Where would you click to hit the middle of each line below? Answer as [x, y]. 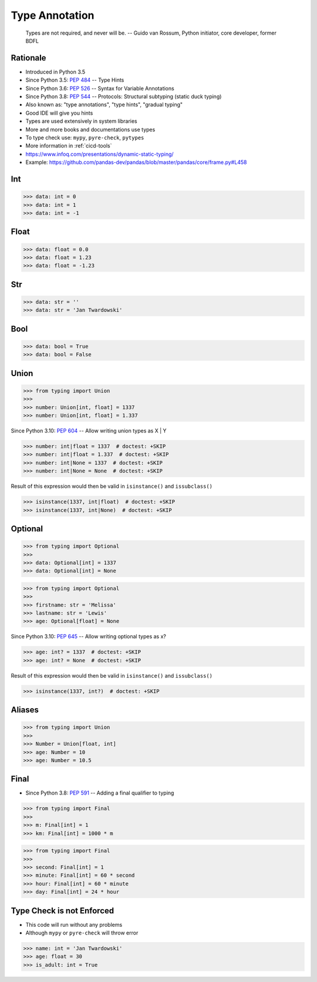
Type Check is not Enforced [63, 911]
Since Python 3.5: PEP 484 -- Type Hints [75, 80]
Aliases [25, 710]
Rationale [28, 58]
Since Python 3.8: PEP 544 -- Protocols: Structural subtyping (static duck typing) [124, 96]
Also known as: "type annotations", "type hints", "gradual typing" [104, 105]
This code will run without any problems [74, 924]
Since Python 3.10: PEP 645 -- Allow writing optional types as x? [89, 636]
